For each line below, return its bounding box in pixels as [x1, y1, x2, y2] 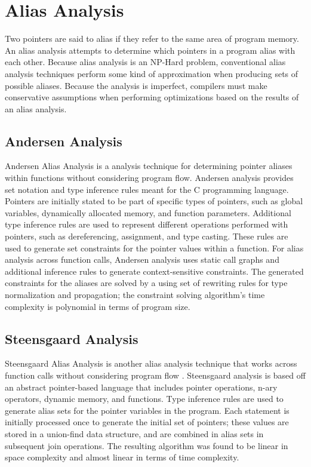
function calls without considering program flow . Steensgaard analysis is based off [5, 369, 306, 381]
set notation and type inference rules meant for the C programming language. [5, 183, 289, 195]
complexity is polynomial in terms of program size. [5, 300, 190, 312]
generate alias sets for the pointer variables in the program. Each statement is [5, 404, 290, 416]
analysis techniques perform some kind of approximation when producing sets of [5, 67, 298, 79]
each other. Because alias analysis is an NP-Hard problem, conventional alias [5, 56, 286, 68]
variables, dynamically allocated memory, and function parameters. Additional [5, 206, 291, 219]
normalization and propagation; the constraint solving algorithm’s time [5, 288, 265, 301]
